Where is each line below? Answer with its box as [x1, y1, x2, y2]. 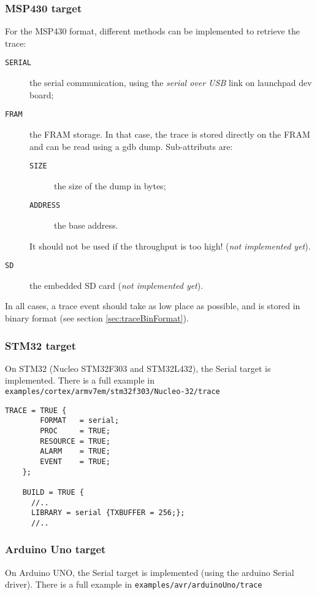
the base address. [54, 219, 118, 231]
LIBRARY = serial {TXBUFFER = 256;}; [31, 508, 185, 518]
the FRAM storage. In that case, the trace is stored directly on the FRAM [29, 127, 310, 140]
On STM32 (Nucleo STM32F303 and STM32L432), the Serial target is [5, 361, 271, 374]
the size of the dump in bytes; [54, 179, 166, 192]
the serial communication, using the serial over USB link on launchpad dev [29, 76, 312, 89]
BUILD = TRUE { [22, 487, 84, 497]
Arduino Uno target [5, 542, 106, 557]
